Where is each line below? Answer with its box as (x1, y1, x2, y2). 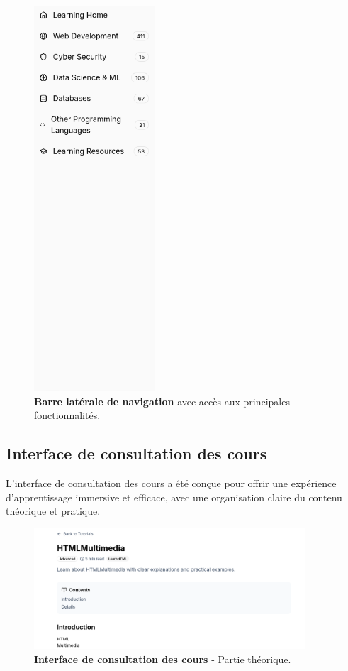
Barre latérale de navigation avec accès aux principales (34, 393, 290, 408)
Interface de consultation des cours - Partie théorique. (34, 651, 291, 666)
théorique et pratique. (6, 503, 101, 518)
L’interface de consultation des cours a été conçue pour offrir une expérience (6, 475, 337, 490)
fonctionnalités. (34, 408, 101, 422)
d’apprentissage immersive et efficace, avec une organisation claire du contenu (6, 489, 342, 504)
